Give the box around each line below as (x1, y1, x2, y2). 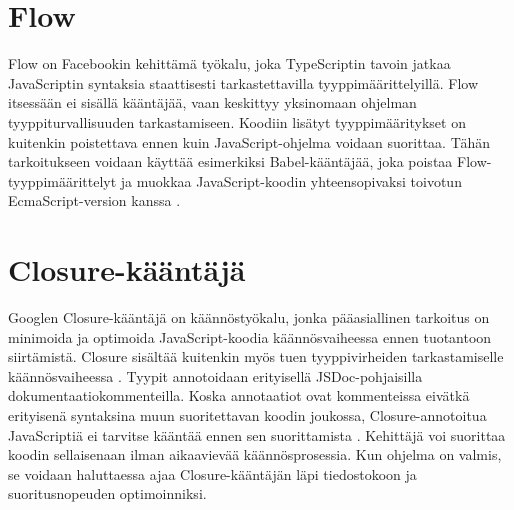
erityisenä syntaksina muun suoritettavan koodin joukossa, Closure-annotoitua (8, 404, 487, 425)
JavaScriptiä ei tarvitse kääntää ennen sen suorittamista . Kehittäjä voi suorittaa (8, 424, 506, 445)
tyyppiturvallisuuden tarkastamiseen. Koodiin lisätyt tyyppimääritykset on (8, 111, 466, 132)
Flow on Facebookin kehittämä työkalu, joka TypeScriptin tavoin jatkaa (8, 53, 451, 74)
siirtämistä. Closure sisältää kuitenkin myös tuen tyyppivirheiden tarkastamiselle (8, 346, 504, 367)
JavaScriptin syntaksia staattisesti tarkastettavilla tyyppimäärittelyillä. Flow (8, 72, 479, 93)
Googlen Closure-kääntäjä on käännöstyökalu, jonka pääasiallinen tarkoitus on (8, 307, 490, 327)
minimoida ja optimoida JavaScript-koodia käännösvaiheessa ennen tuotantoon (8, 326, 492, 347)
